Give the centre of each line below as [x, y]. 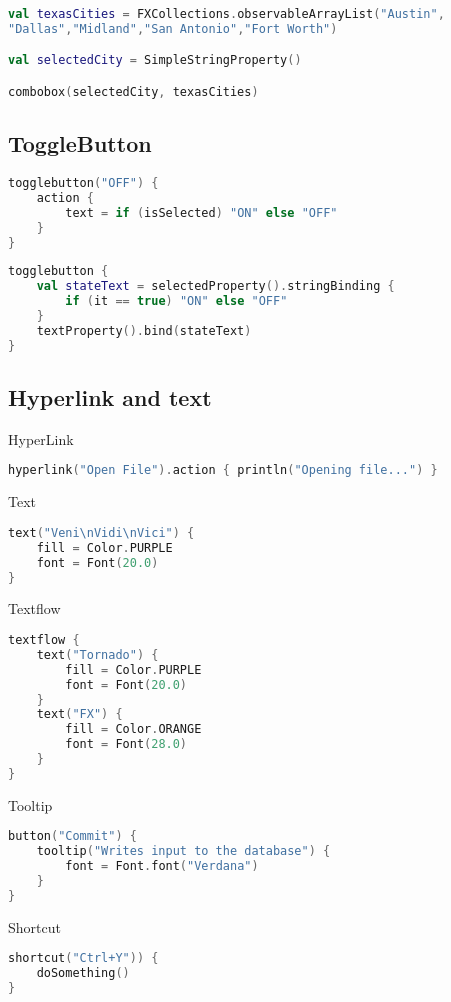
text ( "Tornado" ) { [97, 654]
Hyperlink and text [110, 397]
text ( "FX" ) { [79, 714]
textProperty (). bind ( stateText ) [144, 330]
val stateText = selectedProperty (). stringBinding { [215, 286]
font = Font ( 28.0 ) [126, 744]
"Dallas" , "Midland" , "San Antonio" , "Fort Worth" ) [173, 28]
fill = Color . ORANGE [133, 729]
